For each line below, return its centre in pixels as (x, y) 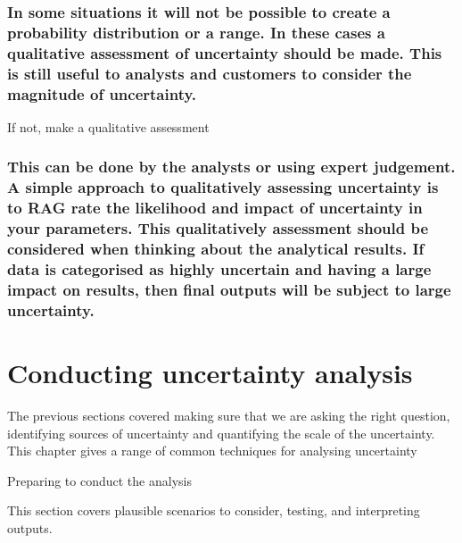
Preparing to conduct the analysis (99, 480)
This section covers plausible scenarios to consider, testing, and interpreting (214, 510)
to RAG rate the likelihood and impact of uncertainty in (215, 208)
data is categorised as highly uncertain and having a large (219, 269)
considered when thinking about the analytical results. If (216, 249)
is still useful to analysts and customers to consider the (210, 73)
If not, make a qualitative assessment (108, 126)
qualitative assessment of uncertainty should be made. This (225, 52)
